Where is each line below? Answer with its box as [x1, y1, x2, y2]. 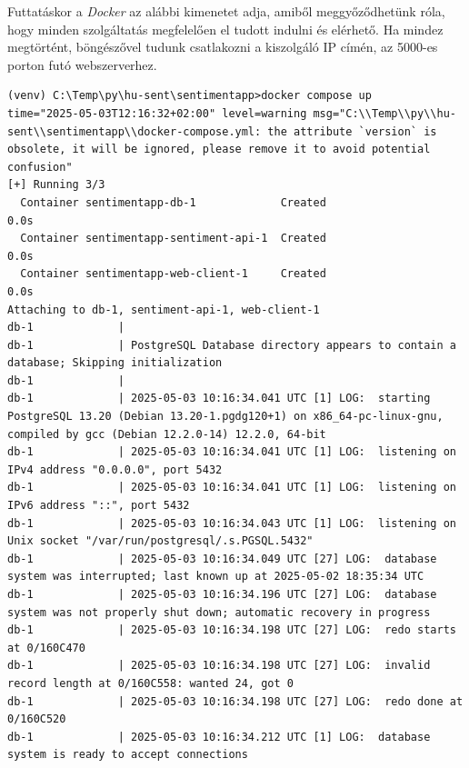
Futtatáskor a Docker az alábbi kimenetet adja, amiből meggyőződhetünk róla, [7, 2, 445, 20]
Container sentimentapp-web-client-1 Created [20, 267, 326, 281]
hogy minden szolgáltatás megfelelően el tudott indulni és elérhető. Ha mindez [7, 19, 444, 38]
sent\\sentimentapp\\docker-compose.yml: [7, 125, 262, 138]
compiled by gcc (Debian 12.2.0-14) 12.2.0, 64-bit [7, 427, 326, 441]
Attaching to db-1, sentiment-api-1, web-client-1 [7, 303, 320, 316]
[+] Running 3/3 [7, 178, 105, 192]
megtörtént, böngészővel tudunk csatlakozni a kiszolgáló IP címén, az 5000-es [7, 37, 438, 56]
